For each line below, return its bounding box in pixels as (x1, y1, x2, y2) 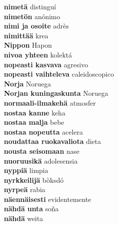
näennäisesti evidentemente (4, 194, 91, 204)
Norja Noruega (4, 78, 51, 88)
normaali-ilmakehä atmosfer (4, 97, 96, 108)
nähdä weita (4, 213, 43, 224)
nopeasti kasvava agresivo (4, 59, 88, 69)
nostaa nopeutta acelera (4, 126, 83, 137)
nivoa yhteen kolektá (4, 49, 72, 59)
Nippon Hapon (4, 40, 52, 50)
